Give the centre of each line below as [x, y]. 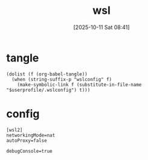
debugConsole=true [29, 151]
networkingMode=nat [31, 135]
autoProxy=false [27, 140]
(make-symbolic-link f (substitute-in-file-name [79, 85]
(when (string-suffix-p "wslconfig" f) [62, 79]
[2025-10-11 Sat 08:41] [101, 27]
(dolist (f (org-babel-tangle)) [47, 74]
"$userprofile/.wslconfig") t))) [48, 90]
